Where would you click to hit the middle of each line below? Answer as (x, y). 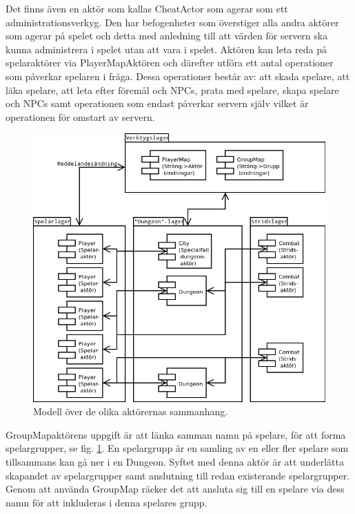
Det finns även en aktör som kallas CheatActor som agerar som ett (147, 8)
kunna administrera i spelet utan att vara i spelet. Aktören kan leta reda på (166, 49)
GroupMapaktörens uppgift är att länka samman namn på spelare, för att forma (176, 434)
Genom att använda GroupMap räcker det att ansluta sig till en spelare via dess (175, 489)
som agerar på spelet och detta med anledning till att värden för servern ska (167, 36)
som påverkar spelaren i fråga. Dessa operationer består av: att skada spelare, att (178, 76)
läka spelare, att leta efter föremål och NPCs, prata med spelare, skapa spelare (172, 89)
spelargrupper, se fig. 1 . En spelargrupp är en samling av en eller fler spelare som (177, 448)
